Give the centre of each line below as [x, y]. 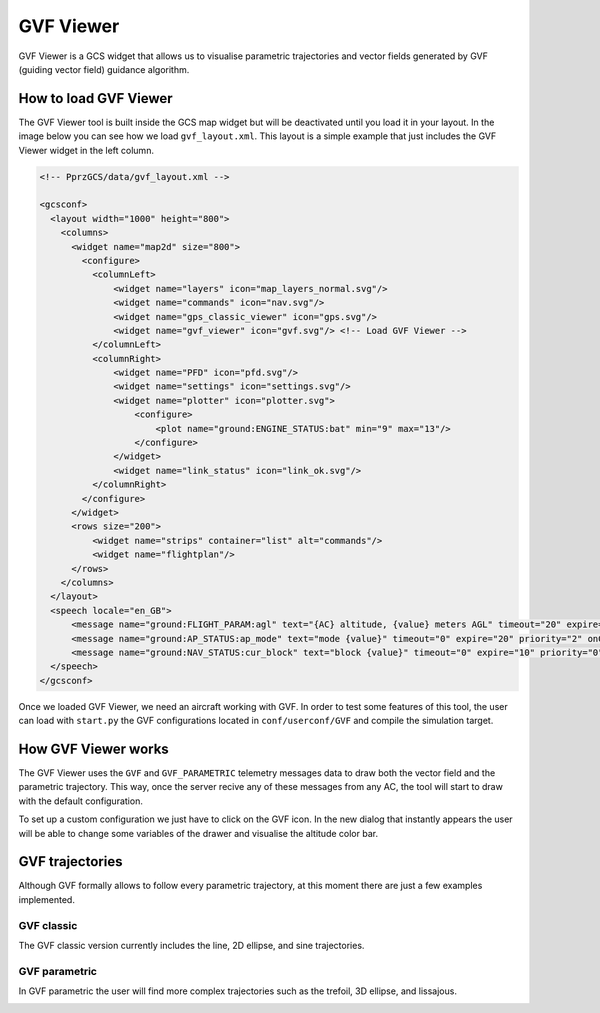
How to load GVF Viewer [96, 98]
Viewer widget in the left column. [86, 150]
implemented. [46, 899]
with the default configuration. [81, 801]
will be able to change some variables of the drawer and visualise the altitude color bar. [198, 833]
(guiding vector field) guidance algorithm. [104, 69]
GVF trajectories [70, 861]
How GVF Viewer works [93, 748]
